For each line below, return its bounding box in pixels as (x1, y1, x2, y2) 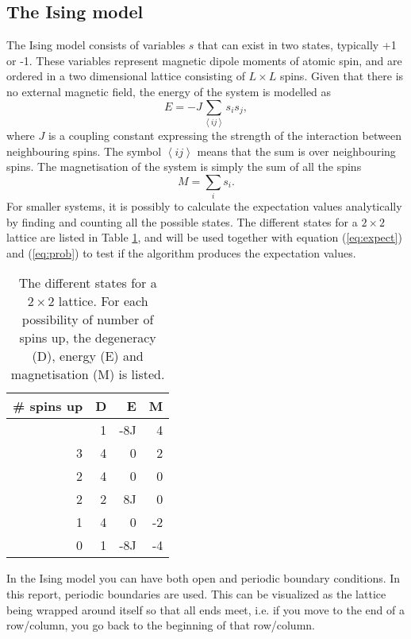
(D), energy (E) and (32, 347, 144, 366)
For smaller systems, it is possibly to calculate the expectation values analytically (6, 198, 402, 215)
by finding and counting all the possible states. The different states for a (6, 213, 358, 230)
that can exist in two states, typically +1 (198, 37, 397, 53)
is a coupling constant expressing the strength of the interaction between (48, 126, 401, 143)
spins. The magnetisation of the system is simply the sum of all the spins (6, 158, 362, 175)
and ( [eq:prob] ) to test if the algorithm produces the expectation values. (6, 244, 356, 261)
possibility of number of (21, 310, 154, 329)
